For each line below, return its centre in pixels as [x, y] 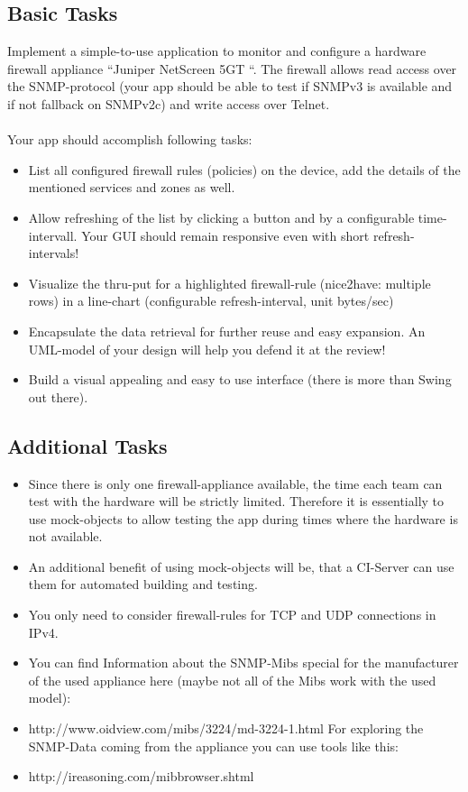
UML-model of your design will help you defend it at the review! [207, 349]
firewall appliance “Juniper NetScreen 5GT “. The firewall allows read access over [232, 68]
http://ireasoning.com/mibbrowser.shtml [141, 776]
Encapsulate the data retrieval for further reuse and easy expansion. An [227, 331]
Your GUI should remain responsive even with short [225, 235]
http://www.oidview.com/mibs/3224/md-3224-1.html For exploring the [226, 728]
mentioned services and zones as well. [132, 187]
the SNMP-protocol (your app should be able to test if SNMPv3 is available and [230, 86]
